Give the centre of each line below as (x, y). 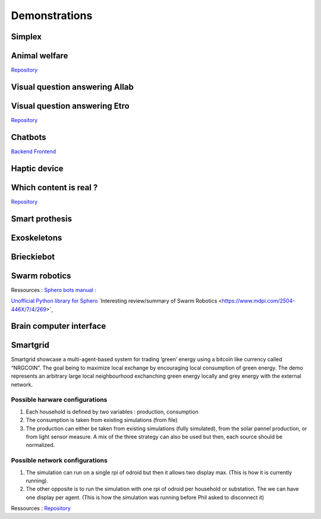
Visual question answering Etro (70, 106)
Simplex (26, 37)
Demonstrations (52, 15)
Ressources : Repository (41, 508)
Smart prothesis (42, 218)
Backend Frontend (34, 151)
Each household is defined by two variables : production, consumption (112, 412)
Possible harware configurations (59, 400)
